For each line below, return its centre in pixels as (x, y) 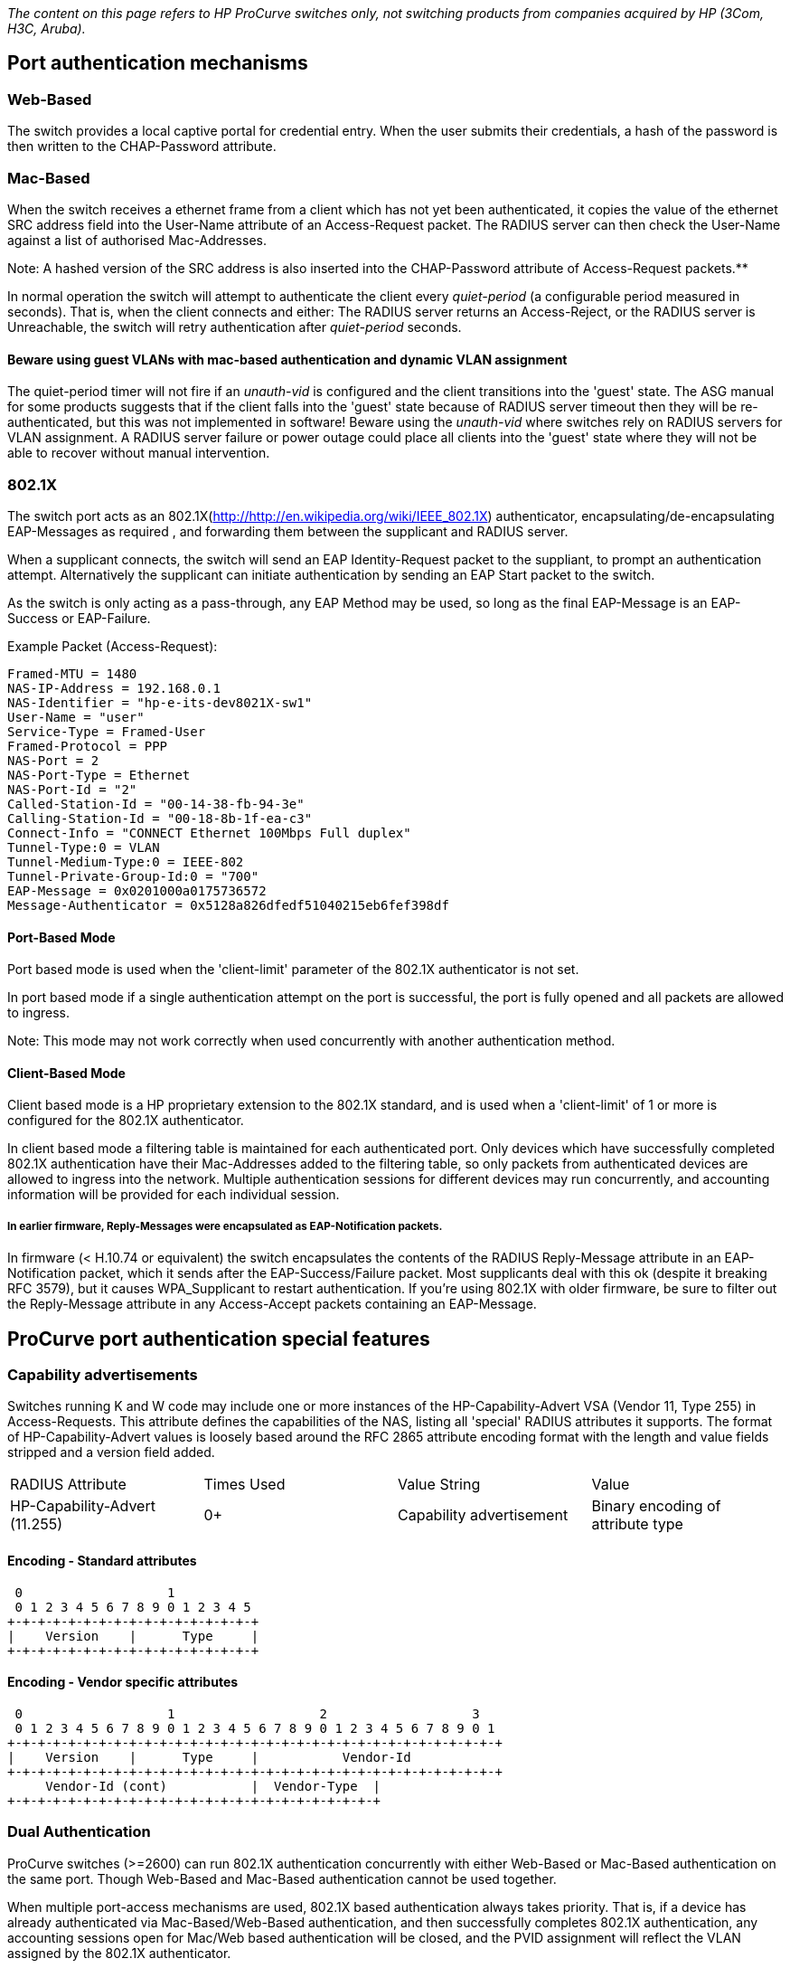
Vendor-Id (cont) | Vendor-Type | (213, 1786)
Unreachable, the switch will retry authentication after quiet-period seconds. (235, 326)
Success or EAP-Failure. (79, 618)
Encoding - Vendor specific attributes (123, 1682)
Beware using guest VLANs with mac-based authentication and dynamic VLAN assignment (287, 359)
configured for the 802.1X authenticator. (126, 1121)
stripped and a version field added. (111, 1452)
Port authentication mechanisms (158, 63)
